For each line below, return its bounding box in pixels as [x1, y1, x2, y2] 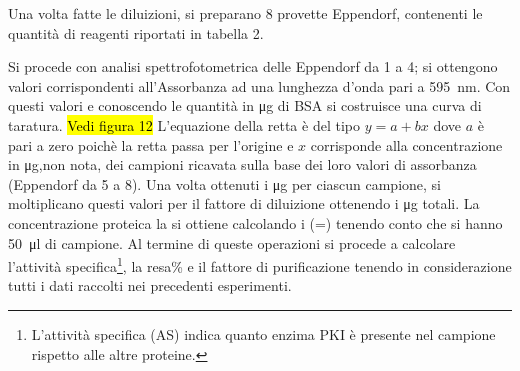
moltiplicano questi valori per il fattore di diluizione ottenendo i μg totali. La [8, 193, 480, 214]
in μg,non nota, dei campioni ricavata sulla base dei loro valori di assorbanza [8, 154, 477, 175]
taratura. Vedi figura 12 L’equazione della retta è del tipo [8, 114, 360, 135]
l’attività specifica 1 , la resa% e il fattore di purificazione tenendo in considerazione [8, 253, 512, 276]
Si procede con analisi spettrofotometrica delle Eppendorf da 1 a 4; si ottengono [8, 56, 498, 77]
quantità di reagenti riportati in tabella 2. [8, 22, 264, 43]
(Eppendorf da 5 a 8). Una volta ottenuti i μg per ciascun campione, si [8, 173, 442, 194]
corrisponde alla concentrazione [310, 134, 503, 155]
